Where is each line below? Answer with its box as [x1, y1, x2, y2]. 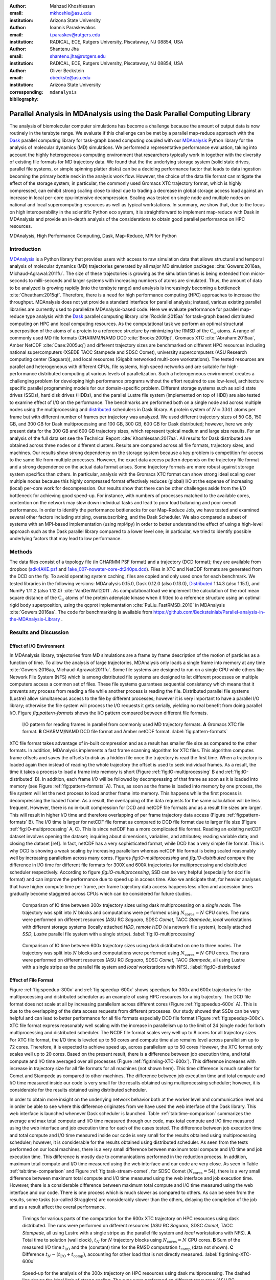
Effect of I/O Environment [9, 643, 65, 649]
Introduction [9, 245, 41, 252]
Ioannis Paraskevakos [50, 25, 96, 31]
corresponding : [9, 89, 43, 95]
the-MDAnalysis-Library [9, 616, 60, 622]
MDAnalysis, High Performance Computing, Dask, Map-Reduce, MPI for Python [9, 232, 177, 239]
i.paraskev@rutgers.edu [50, 31, 101, 38]
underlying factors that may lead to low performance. [9, 536, 122, 542]
